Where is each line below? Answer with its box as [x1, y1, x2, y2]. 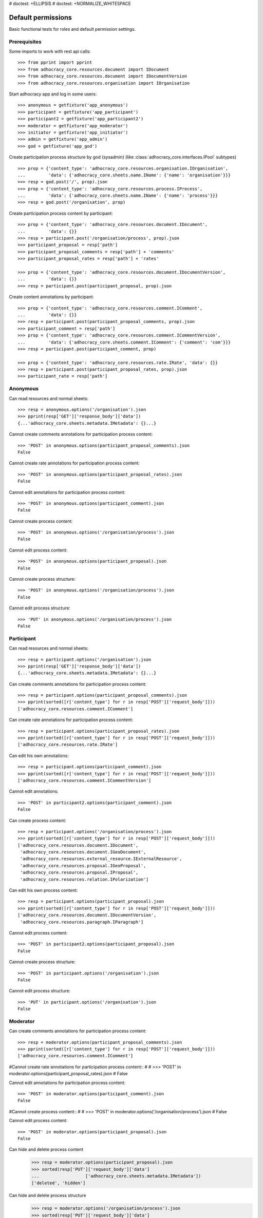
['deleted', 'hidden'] [31, 1180, 86, 1186]
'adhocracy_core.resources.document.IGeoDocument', [20, 849, 146, 855]
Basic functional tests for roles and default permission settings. [9, 26, 136, 32]
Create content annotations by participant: [9, 294, 94, 300]
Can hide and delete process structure [9, 1193, 86, 1199]
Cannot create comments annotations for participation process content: [9, 431, 153, 437]
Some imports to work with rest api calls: [9, 49, 91, 55]
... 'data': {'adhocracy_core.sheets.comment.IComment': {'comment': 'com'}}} [18, 339, 231, 345]
